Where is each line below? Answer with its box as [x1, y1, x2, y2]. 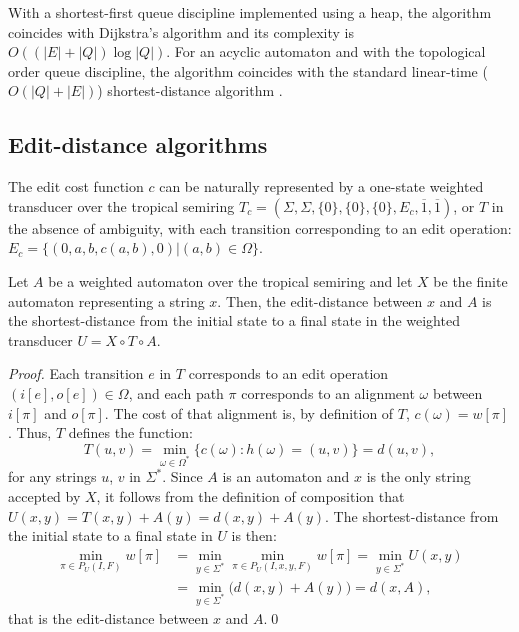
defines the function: [68, 422, 193, 443]
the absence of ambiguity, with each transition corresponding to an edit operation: [8, 217, 512, 238]
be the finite [433, 270, 508, 291]
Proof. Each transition [8, 363, 144, 384]
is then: [231, 525, 277, 546]
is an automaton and [222, 466, 350, 487]
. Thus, [8, 422, 52, 443]
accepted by [8, 486, 81, 507]
